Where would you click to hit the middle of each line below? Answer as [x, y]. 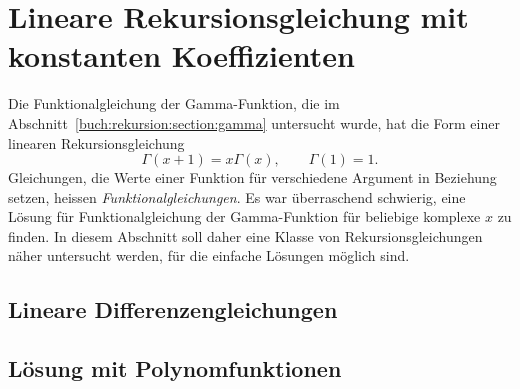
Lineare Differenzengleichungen [173, 309]
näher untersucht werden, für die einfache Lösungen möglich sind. [209, 255]
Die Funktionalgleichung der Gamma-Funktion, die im [174, 103]
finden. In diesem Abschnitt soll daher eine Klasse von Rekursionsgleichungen [245, 235]
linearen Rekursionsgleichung [96, 142]
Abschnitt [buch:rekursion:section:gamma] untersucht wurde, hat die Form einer [254, 122]
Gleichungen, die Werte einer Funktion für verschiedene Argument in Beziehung [252, 177]
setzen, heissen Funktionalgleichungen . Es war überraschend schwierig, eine [237, 196]
